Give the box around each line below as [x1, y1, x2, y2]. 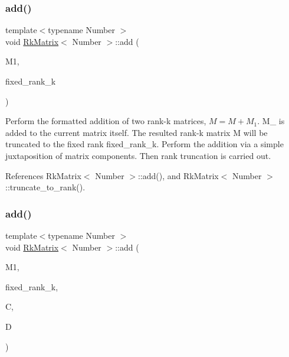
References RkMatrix [5, 169, 81, 181]
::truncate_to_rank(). [5, 181, 86, 193]
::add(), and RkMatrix [137, 169, 219, 181]
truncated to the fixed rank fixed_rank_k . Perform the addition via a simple [5, 138, 284, 150]
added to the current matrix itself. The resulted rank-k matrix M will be [5, 126, 268, 138]
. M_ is [257, 115, 285, 127]
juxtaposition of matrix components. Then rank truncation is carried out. [5, 149, 271, 161]
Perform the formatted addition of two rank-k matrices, [5, 115, 206, 127]
